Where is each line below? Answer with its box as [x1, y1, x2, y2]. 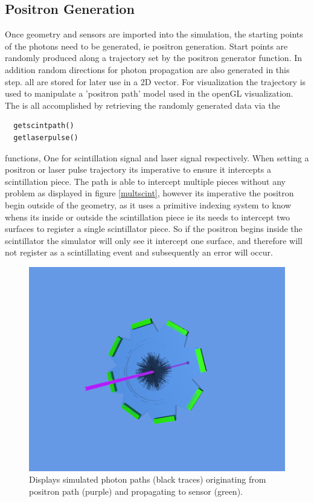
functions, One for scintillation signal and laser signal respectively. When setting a [5, 151, 309, 164]
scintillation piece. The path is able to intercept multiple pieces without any [5, 175, 286, 187]
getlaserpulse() [13, 133, 78, 142]
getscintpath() [13, 121, 74, 130]
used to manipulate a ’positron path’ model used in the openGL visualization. [5, 87, 293, 100]
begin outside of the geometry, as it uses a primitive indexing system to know [5, 198, 292, 211]
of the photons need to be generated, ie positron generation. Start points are [5, 39, 288, 52]
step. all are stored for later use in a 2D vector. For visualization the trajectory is [5, 75, 306, 88]
